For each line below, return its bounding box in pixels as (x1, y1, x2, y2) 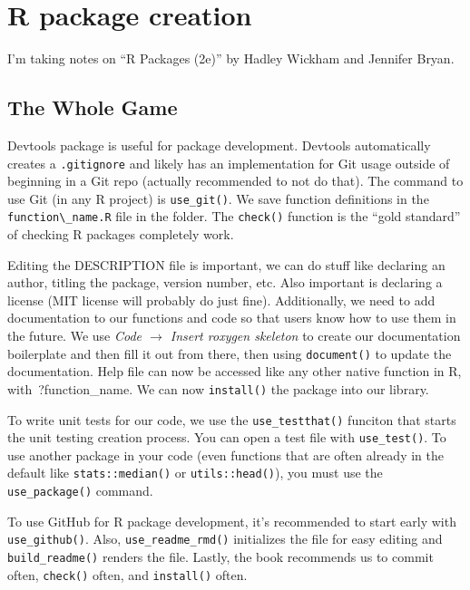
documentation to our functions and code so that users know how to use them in (7, 308, 456, 327)
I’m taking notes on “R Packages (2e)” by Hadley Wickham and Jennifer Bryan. (7, 49, 455, 68)
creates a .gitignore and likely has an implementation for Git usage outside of (7, 153, 450, 172)
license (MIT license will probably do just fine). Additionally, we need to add (7, 290, 436, 309)
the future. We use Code (7, 326, 142, 345)
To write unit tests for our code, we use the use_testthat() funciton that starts (7, 410, 456, 429)
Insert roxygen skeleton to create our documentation (170, 326, 461, 345)
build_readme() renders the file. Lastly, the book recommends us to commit (7, 547, 434, 566)
